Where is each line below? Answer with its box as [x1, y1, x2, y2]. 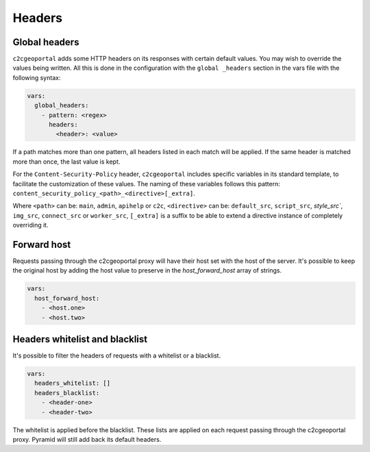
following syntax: [12, 73, 61, 81]
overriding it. [12, 221, 49, 229]
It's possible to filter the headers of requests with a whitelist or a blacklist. [12, 351, 221, 360]
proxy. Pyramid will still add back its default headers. [12, 435, 162, 443]
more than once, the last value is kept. [12, 158, 121, 166]
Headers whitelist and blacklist [12, 333, 148, 345]
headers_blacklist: [34, 389, 100, 397]
